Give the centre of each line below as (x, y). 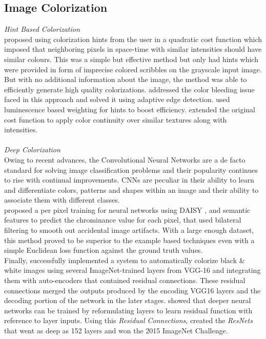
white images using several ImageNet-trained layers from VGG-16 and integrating (132, 270)
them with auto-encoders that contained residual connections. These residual (125, 280)
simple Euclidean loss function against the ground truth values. (104, 250)
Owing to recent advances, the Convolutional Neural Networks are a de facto (125, 159)
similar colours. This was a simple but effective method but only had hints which (131, 59)
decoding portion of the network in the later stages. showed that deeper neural (128, 300)
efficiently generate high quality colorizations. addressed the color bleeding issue (129, 89)
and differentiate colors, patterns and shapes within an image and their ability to (131, 190)
